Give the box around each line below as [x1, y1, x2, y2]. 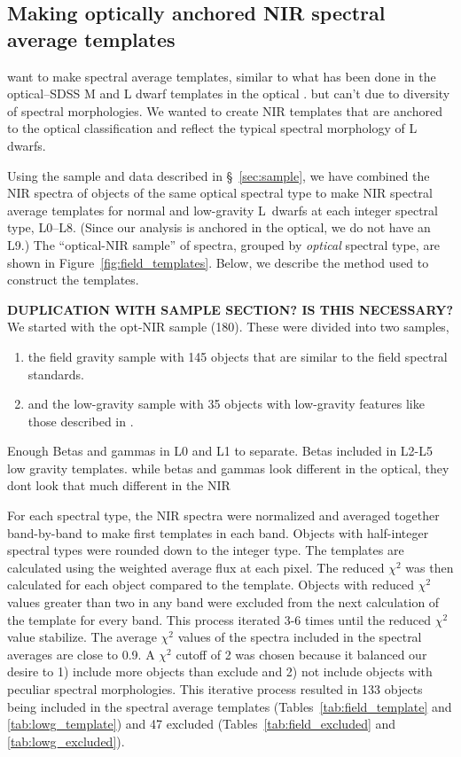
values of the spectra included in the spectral [177, 628, 422, 646]
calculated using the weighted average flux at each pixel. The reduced [7, 558, 385, 576]
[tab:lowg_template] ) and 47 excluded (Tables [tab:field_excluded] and [7, 714, 396, 733]
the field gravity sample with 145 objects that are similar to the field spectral [27, 347, 448, 365]
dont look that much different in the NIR [7, 476, 230, 495]
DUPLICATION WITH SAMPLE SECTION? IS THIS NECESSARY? [7, 300, 454, 318]
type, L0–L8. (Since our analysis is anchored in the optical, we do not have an [7, 218, 431, 237]
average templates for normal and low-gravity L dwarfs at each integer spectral [7, 200, 438, 219]
